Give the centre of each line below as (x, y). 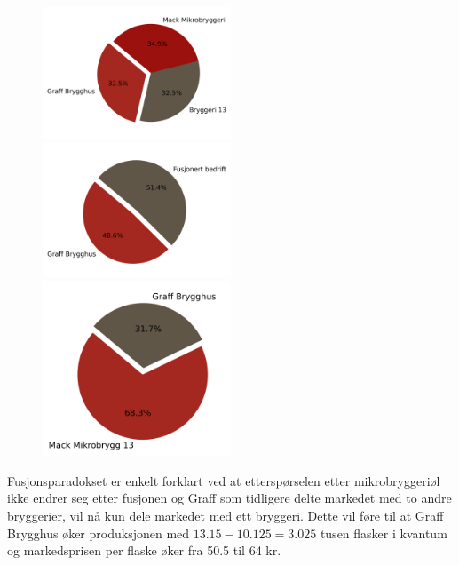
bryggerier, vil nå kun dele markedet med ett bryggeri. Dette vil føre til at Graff (226, 516)
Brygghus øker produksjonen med (99, 533)
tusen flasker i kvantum (384, 533)
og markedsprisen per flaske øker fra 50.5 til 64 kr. (144, 550)
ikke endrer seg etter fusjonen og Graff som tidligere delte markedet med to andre (229, 498)
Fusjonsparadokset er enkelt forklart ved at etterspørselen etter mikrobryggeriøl (224, 480)
